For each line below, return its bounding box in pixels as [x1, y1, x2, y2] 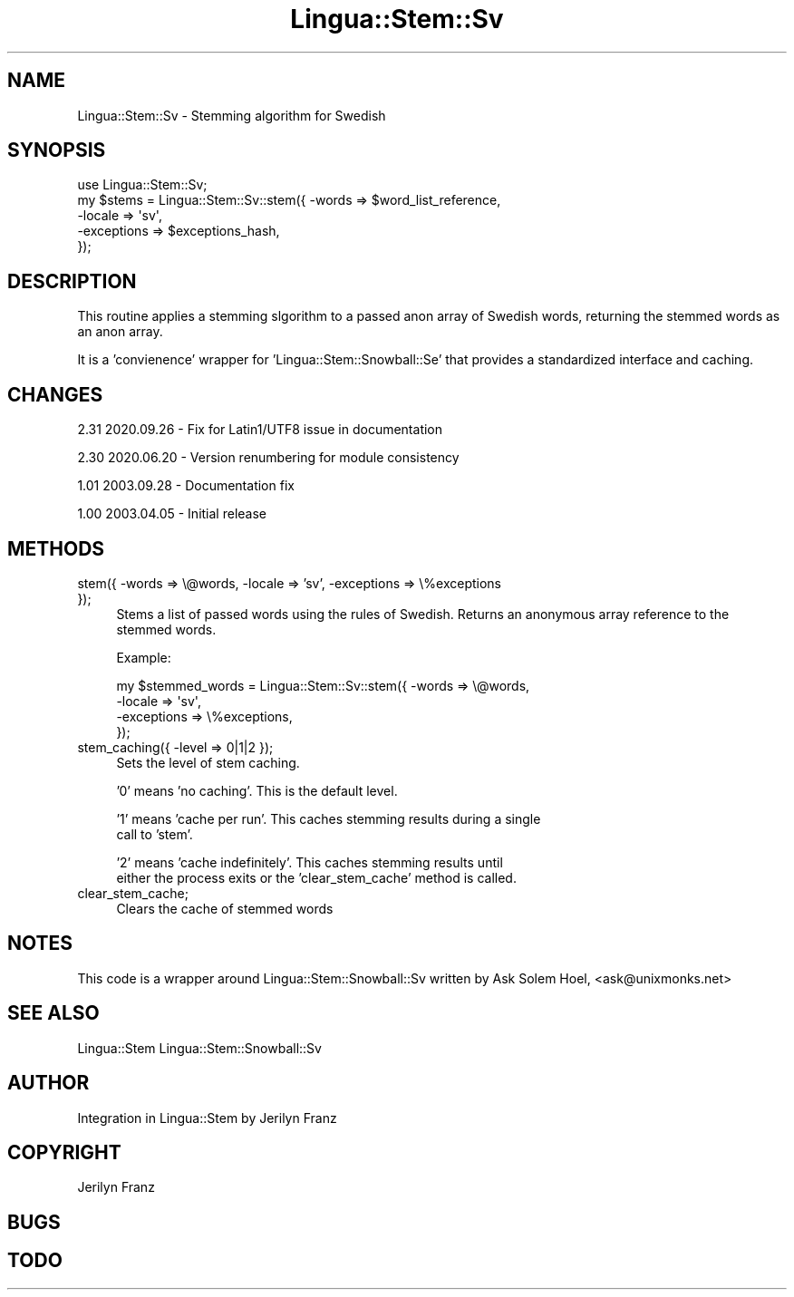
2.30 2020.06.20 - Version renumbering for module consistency [77, 450, 460, 466]
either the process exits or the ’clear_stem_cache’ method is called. [116, 869, 517, 886]
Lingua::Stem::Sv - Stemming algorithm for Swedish [77, 107, 386, 123]
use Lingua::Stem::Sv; [77, 177, 208, 193]
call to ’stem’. [116, 826, 193, 842]
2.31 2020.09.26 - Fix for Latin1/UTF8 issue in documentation [77, 421, 443, 438]
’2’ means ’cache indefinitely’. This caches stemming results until [116, 854, 503, 870]
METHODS [7, 537, 105, 560]
